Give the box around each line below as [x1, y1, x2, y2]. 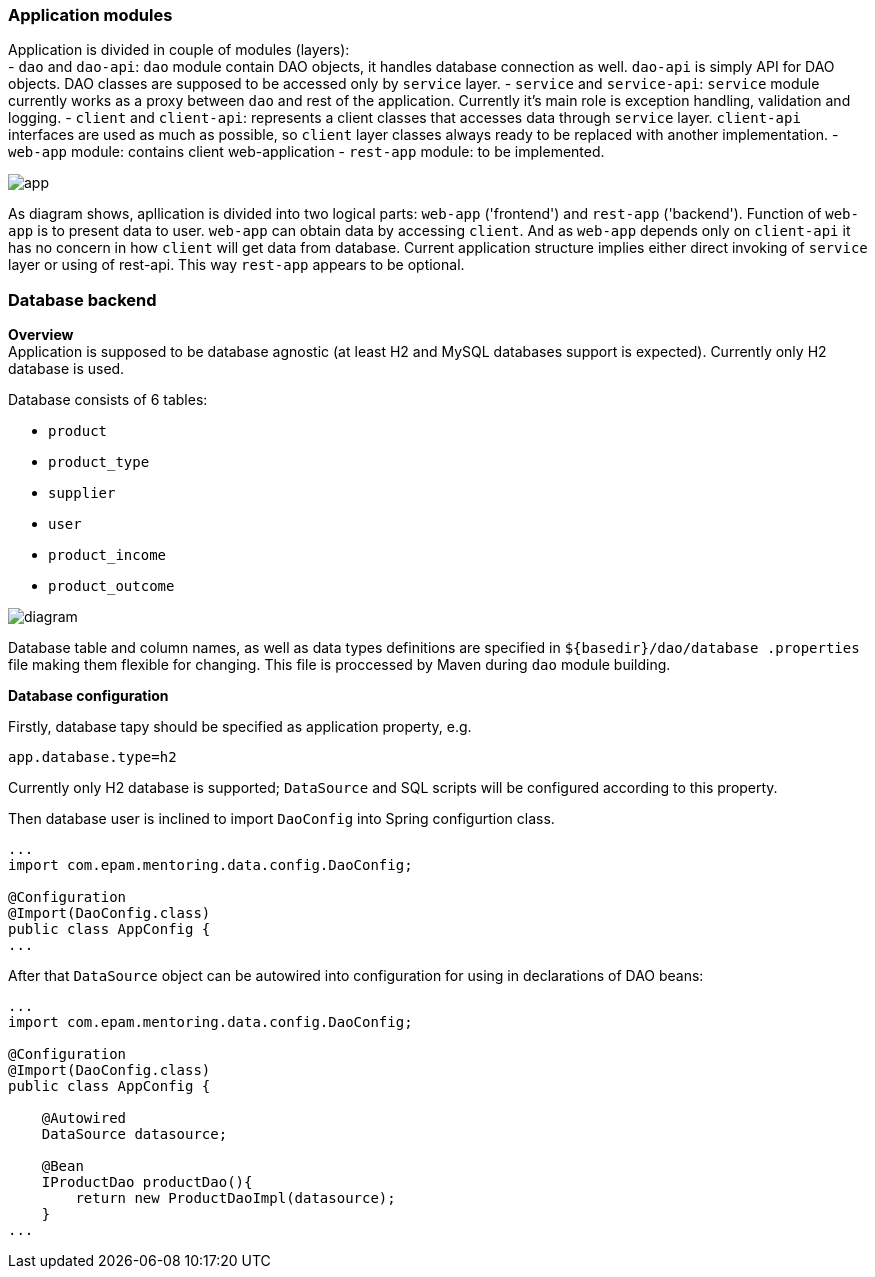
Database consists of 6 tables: [8, 391, 208, 409]
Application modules [8, 5, 173, 25]
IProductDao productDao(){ [41, 1174, 253, 1191]
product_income [48, 547, 167, 564]
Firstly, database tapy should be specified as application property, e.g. [8, 718, 472, 736]
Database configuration [8, 687, 169, 705]
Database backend [8, 289, 157, 310]
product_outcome [48, 578, 175, 595]
